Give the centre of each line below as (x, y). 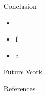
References (20, 88)
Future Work (23, 72)
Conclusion (20, 6)
